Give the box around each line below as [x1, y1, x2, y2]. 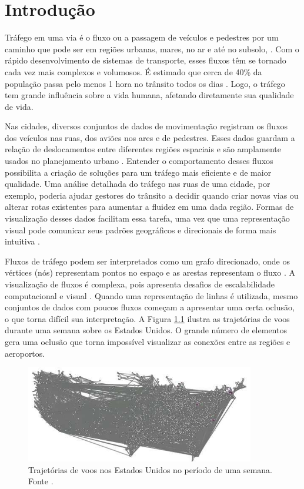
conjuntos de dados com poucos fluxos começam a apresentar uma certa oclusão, [5, 301, 295, 313]
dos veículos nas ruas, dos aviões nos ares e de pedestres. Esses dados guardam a [5, 131, 295, 143]
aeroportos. [5, 347, 45, 359]
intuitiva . [5, 235, 40, 247]
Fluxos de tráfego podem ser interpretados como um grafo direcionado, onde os [5, 254, 290, 267]
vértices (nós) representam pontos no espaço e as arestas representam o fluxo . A [5, 266, 295, 279]
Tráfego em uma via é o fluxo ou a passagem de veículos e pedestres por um [5, 31, 279, 43]
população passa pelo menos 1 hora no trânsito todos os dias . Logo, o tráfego [5, 77, 285, 89]
